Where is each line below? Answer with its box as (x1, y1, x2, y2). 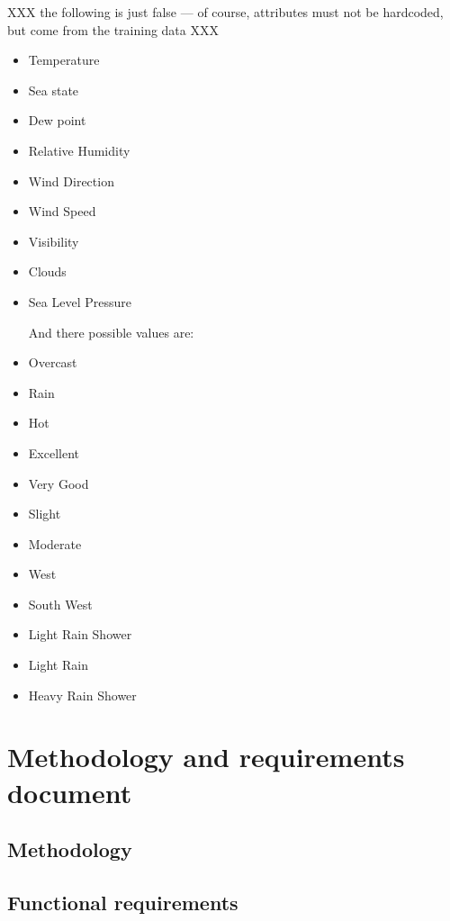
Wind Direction (28, 171, 114, 190)
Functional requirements (7, 888, 238, 916)
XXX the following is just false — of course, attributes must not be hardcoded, (7, 3, 444, 21)
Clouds (28, 262, 67, 281)
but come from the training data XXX (7, 20, 219, 39)
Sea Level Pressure (28, 292, 131, 311)
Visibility (28, 231, 79, 250)
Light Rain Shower (28, 625, 132, 644)
